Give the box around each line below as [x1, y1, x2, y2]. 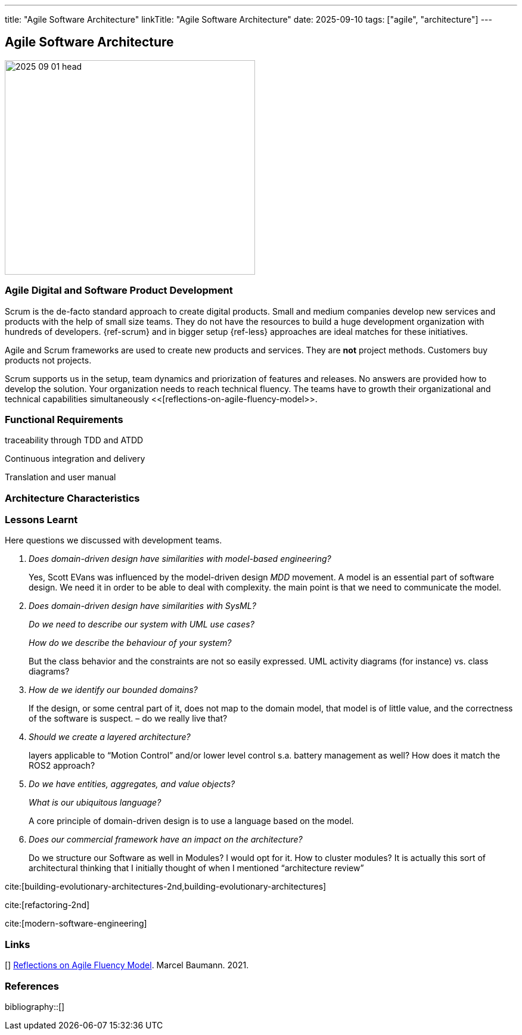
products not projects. [5, 355, 92, 365]
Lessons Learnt [5, 514, 78, 526]
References [5, 980, 59, 992]
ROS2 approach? [29, 760, 95, 771]
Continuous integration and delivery [5, 453, 145, 464]
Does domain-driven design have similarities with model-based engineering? [29, 554, 331, 564]
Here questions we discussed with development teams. [5, 535, 222, 546]
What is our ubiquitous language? [29, 797, 161, 808]
